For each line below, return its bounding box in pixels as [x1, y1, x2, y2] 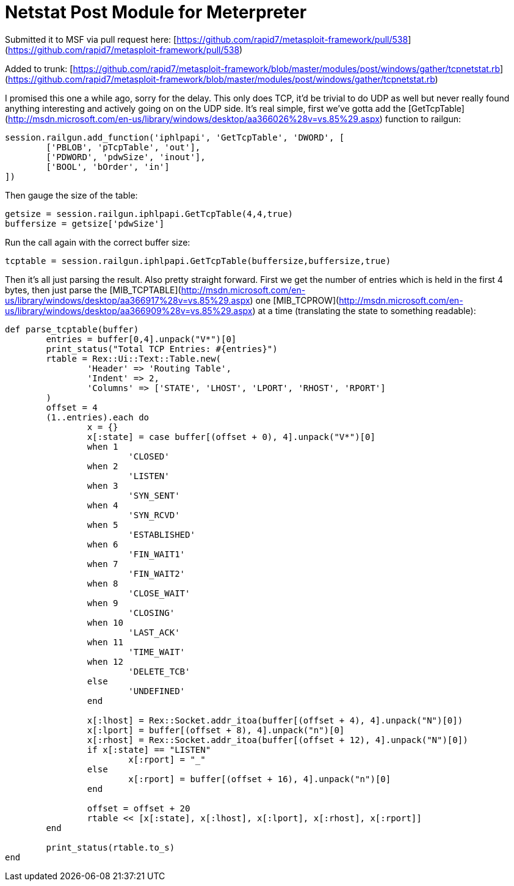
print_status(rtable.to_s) [46, 842, 175, 852]
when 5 [87, 519, 118, 530]
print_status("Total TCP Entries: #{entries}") [46, 343, 278, 354]
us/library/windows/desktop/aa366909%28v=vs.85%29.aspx [5, 305, 253, 316]
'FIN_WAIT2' [128, 568, 186, 579]
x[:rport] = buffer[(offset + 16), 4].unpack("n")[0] [128, 774, 391, 784]
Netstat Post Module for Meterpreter [5, 2, 307, 23]
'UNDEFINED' [128, 686, 186, 696]
